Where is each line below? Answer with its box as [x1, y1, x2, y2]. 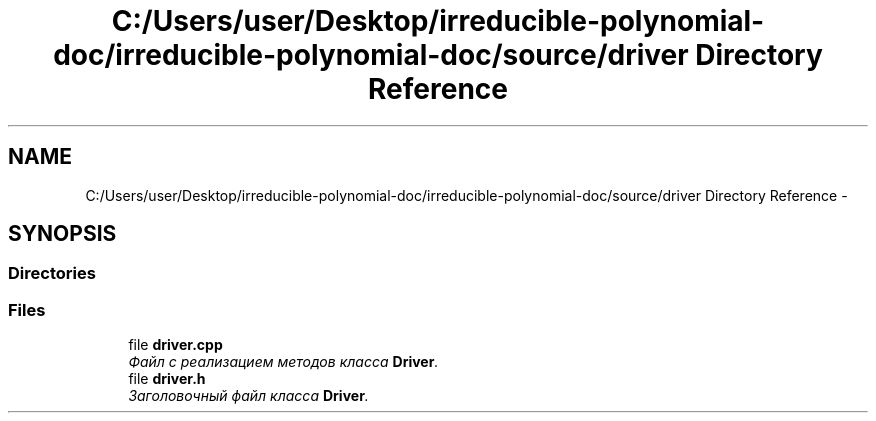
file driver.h [128, 370, 206, 388]
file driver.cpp [128, 336, 223, 354]
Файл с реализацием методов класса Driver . [128, 353, 439, 371]
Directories [8, 263, 96, 284]
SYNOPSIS [8, 221, 117, 247]
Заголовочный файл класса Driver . [128, 387, 369, 405]
